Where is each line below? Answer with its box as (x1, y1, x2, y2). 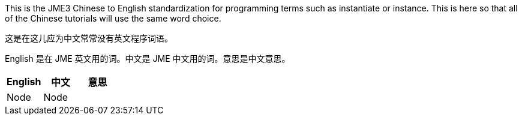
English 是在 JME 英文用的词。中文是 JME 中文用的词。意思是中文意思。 (5, 53, 290, 64)
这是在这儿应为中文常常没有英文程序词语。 (5, 33, 173, 43)
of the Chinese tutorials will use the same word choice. (5, 13, 221, 23)
